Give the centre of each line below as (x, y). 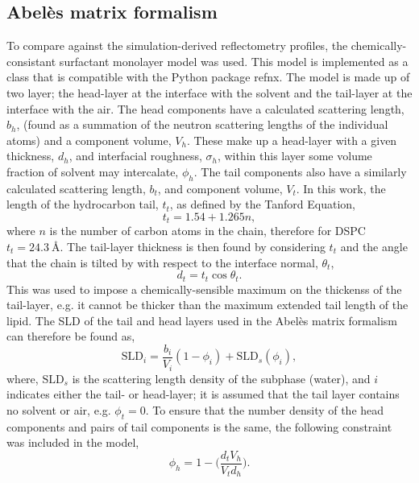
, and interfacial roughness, (135, 156)
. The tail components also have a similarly (300, 171)
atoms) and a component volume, (89, 140)
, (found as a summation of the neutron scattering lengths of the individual (202, 124)
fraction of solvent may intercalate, (93, 171)
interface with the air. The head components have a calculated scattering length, (205, 108)
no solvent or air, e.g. (59, 409)
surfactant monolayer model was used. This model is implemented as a (234, 61)
